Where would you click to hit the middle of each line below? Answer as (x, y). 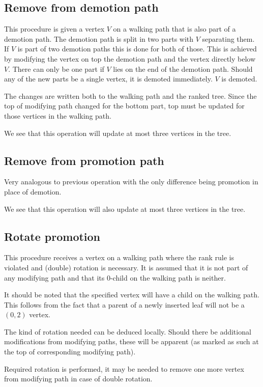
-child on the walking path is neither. (168, 277)
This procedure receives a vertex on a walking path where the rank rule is (119, 257)
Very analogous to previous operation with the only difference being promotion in (131, 182)
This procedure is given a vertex (54, 29)
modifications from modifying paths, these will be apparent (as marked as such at (131, 341)
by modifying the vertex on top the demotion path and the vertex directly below (130, 58)
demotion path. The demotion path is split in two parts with (99, 38)
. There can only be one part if (56, 68)
